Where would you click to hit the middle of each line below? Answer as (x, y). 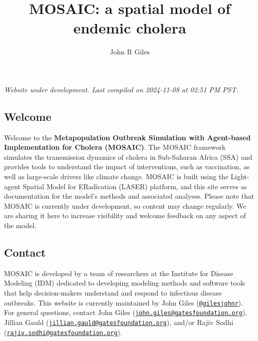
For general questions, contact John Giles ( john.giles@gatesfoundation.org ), (126, 312)
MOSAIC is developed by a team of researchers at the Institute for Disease (119, 273)
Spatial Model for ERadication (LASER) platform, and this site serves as (135, 186)
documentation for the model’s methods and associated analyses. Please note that (129, 196)
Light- (240, 176)
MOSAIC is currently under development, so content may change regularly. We (125, 205)
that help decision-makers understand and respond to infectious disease (113, 293)
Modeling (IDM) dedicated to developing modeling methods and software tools (125, 283)
